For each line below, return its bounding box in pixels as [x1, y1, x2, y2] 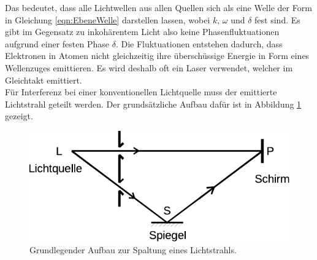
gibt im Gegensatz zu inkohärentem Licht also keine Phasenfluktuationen [5, 25, 280, 38]
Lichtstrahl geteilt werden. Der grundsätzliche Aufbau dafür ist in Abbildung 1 [5, 97, 302, 110]
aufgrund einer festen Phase [5, 37, 110, 50]
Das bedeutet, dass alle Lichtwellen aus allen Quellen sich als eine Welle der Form [5, 1, 312, 14]
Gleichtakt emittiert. [5, 73, 82, 86]
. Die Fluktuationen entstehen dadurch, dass [115, 37, 283, 50]
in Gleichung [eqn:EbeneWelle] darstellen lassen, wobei [5, 13, 210, 26]
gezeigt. [5, 109, 33, 122]
